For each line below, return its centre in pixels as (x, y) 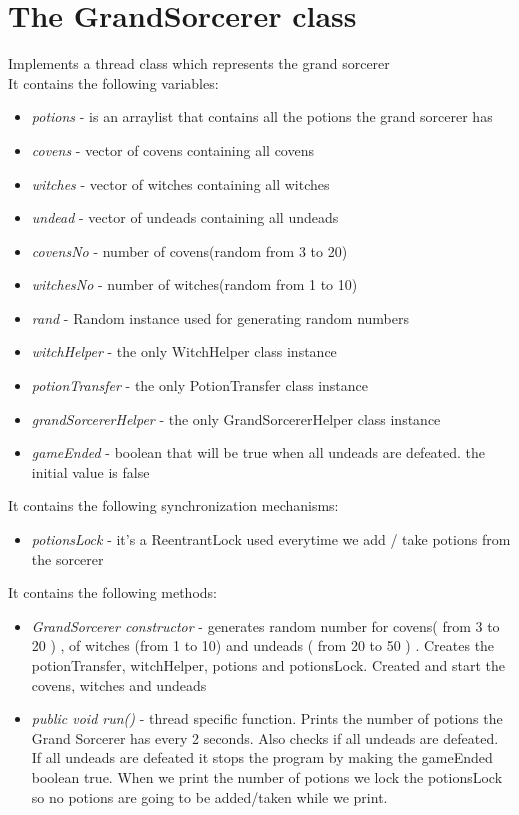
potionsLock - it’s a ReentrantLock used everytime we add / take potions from (271, 539)
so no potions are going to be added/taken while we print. (209, 796)
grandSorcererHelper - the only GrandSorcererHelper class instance (236, 418)
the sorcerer (67, 558)
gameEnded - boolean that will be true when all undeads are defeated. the (258, 452)
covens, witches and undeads (119, 684)
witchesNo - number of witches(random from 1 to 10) (194, 284)
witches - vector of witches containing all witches (180, 183)
